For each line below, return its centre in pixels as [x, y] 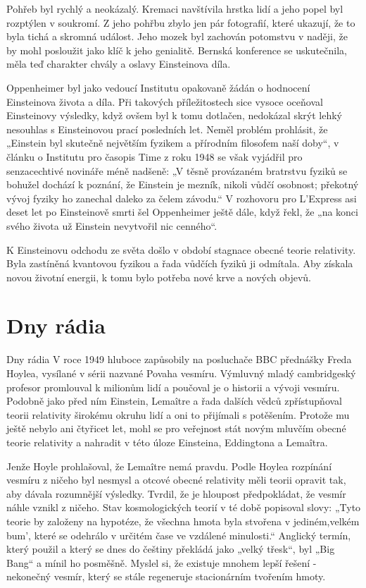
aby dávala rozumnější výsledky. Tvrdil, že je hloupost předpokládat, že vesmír [176, 493]
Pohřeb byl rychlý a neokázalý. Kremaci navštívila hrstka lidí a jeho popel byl [175, 8]
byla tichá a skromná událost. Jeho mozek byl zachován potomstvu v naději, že [177, 36]
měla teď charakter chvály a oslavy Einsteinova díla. [119, 64]
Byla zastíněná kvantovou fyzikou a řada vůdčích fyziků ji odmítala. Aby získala [180, 263]
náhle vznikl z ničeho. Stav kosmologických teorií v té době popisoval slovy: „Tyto [184, 507]
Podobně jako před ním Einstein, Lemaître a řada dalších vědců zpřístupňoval [175, 401]
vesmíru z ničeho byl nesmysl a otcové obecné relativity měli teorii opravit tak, [176, 480]
